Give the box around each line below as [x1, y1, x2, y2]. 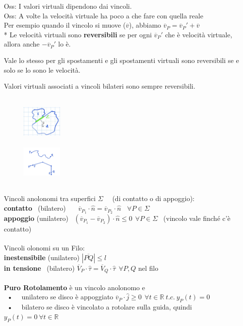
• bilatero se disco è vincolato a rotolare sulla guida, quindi [7, 302, 192, 312]
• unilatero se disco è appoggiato [7, 292, 113, 302]
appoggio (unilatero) [4, 213, 68, 223]
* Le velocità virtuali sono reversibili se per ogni [4, 29, 152, 39]
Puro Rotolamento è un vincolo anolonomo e [4, 282, 145, 292]
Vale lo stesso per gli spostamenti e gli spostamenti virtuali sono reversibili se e [4, 55, 239, 65]
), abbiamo [129, 20, 162, 30]
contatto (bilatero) [4, 203, 66, 213]
